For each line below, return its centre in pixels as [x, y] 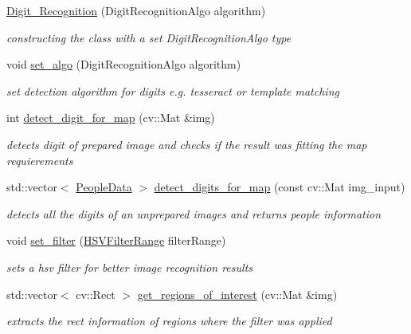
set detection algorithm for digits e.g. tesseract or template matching [173, 90]
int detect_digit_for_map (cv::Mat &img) [111, 118]
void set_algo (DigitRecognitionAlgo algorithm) [124, 64]
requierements [40, 160]
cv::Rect [96, 294]
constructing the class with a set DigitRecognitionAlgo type [149, 37]
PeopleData [104, 187]
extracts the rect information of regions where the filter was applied [169, 321]
